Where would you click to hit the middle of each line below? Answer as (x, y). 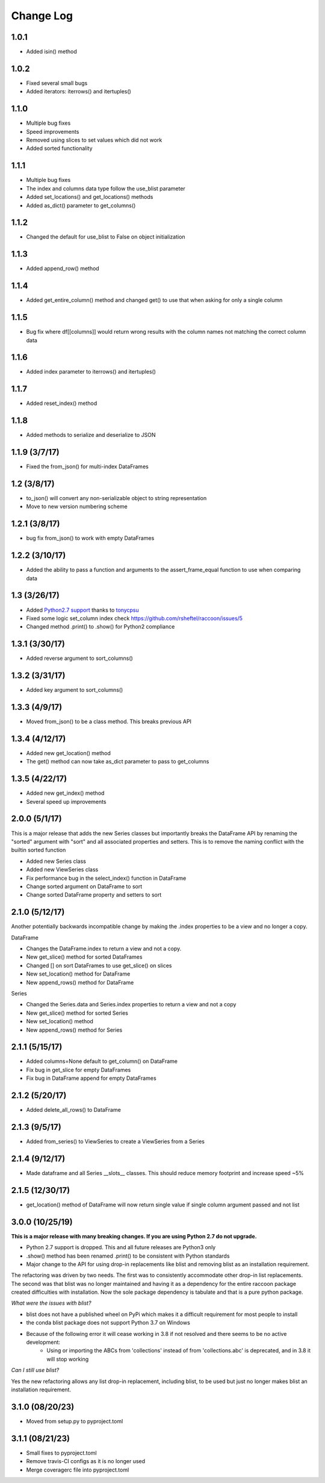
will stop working (68, 1359)
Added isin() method (52, 52)
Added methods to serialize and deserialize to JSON (91, 435)
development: (43, 1342)
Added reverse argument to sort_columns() (80, 658)
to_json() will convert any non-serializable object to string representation (116, 498)
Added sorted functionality (59, 148)
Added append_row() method (63, 269)
